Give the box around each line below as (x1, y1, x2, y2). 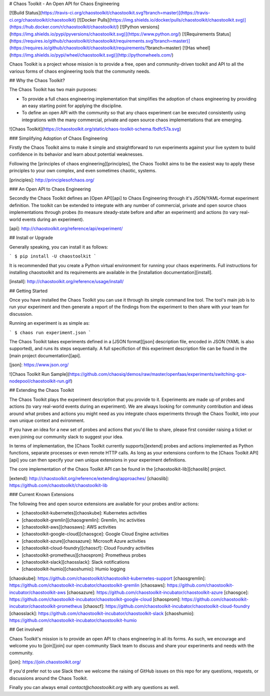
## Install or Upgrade (9, 235, 53, 241)
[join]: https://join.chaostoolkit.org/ (9, 659, 81, 665)
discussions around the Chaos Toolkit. (9, 675, 88, 681)
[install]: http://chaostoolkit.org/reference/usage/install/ (9, 279, 124, 285)
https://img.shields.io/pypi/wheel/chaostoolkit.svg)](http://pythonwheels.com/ (10, 52, 172, 58)
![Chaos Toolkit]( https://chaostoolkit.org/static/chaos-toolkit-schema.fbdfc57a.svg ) (9, 126, 181, 132)
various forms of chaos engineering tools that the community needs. (9, 68, 150, 74)
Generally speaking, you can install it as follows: (9, 244, 108, 250)
